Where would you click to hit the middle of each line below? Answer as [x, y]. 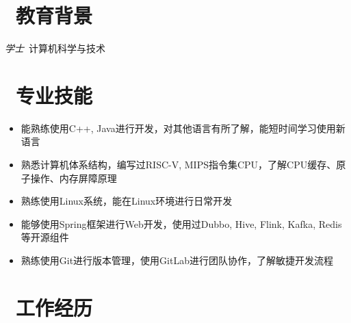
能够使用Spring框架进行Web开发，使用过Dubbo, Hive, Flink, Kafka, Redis [181, 223]
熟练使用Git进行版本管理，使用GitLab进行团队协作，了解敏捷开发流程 [177, 260]
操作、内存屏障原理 [74, 178]
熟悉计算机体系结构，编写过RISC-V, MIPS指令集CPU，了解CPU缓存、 [179, 165]
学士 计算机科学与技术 [55, 48]
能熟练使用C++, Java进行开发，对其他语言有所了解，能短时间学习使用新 [183, 128]
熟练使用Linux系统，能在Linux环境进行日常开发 [127, 201]
